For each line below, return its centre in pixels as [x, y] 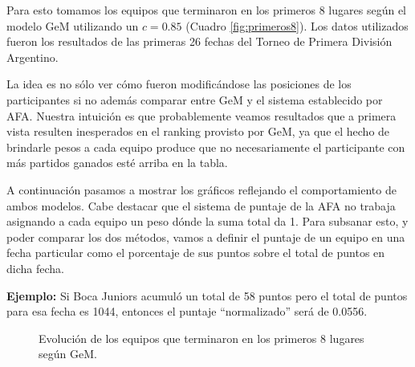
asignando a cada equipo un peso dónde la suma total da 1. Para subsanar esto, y [207, 221]
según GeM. [68, 354]
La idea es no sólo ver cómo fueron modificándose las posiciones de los [179, 84]
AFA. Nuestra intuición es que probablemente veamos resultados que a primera [201, 115]
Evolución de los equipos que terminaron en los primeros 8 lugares [201, 338]
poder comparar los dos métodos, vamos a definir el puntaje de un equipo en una [206, 237]
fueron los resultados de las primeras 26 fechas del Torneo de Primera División [199, 41]
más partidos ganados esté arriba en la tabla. [117, 163]
